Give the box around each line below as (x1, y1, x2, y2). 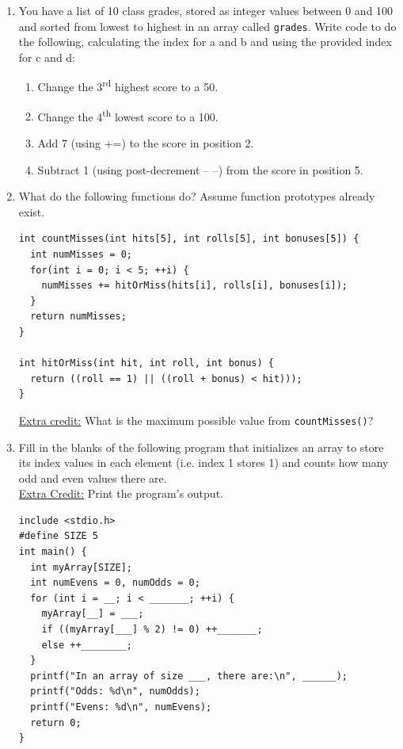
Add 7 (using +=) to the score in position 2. (37, 134, 254, 151)
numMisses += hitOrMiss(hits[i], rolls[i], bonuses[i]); (41, 280, 348, 292)
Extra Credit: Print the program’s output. (18, 485, 223, 502)
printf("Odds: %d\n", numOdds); (30, 686, 200, 697)
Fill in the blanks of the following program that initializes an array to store (18, 438, 384, 455)
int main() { (18, 546, 87, 558)
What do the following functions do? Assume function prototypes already (18, 188, 375, 204)
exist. (18, 203, 45, 220)
